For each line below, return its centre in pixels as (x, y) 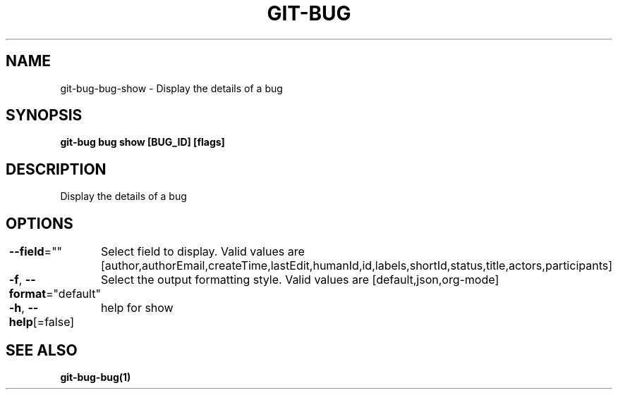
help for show (137, 308)
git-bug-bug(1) (96, 377)
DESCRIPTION (56, 169)
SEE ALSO (42, 350)
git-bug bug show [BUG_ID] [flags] (143, 142)
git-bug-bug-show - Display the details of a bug (171, 88)
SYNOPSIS (44, 115)
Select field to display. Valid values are (202, 252)
